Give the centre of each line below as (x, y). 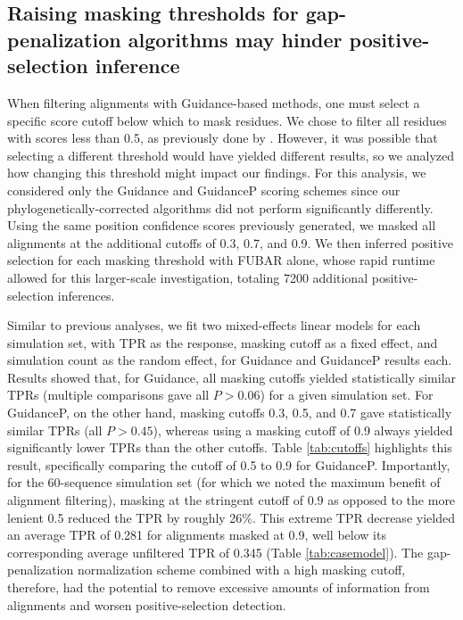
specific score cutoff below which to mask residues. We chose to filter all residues (227, 120)
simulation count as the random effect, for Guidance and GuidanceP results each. (230, 360)
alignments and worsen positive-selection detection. (147, 604)
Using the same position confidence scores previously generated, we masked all (222, 225)
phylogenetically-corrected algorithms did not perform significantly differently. (220, 207)
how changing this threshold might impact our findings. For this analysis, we (217, 173)
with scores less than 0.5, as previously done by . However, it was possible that (223, 138)
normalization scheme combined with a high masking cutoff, (241, 570)
